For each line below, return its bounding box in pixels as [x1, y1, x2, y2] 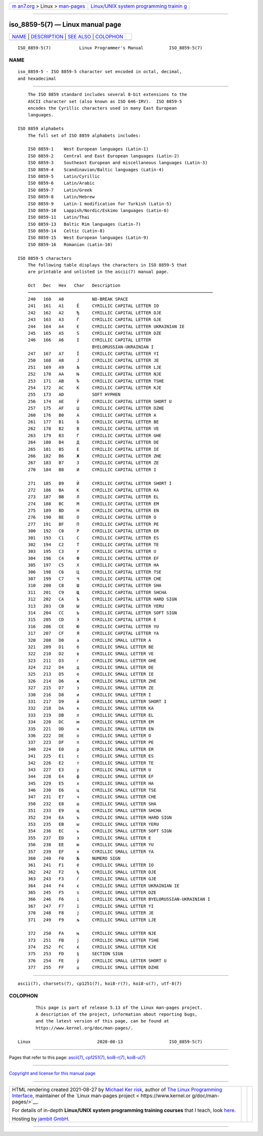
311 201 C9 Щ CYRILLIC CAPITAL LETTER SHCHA [27, 590, 167, 595]
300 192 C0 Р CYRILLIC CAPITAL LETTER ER [27, 528, 159, 534]
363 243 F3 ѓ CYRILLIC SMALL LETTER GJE [27, 876, 157, 882]
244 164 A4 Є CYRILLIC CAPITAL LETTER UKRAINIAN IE [27, 324, 185, 329]
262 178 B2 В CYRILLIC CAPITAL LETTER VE [27, 426, 159, 431]
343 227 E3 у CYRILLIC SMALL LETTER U [27, 767, 151, 772]
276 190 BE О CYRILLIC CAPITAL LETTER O [27, 515, 157, 520]
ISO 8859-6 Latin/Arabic [27, 180, 95, 186]
